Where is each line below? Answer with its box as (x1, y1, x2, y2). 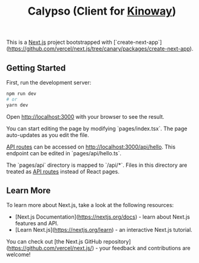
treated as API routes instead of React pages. (6, 167, 120, 175)
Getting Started (6, 63, 66, 73)
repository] (103, 238, 132, 245)
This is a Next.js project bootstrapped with (6, 38, 112, 46)
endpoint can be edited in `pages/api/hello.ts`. (6, 149, 122, 156)
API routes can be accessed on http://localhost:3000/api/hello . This (6, 143, 176, 150)
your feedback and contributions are (99, 245, 191, 252)
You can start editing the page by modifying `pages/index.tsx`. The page (6, 125, 187, 132)
